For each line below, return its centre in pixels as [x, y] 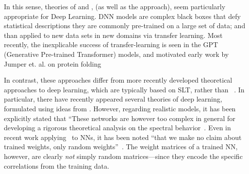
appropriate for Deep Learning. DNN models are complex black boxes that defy [122, 16]
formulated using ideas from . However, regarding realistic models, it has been [120, 108]
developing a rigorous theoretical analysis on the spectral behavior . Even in [117, 128]
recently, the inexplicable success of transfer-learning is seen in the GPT [111, 44]
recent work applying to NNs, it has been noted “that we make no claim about [123, 137]
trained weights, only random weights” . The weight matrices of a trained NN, [121, 147]
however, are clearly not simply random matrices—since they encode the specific [123, 156]
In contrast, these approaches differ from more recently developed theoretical [118, 80]
